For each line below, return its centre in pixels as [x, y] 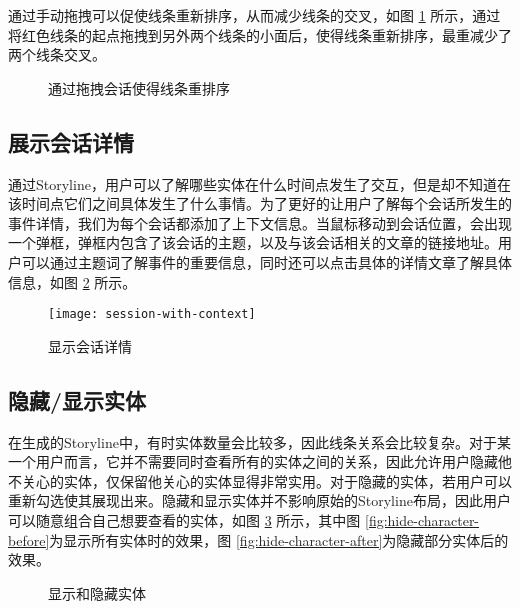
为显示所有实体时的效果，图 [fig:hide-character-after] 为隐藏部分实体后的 [279, 539]
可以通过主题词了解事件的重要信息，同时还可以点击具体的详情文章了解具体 [266, 261]
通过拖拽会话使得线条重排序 [139, 87]
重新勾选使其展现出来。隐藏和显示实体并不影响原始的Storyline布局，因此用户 [259, 500]
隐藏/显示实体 [77, 399]
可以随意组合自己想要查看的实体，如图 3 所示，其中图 [184, 519]
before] [29, 539]
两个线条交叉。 [57, 54]
